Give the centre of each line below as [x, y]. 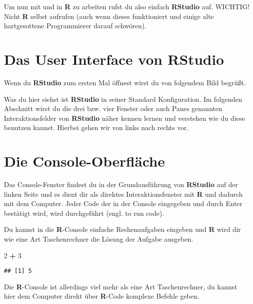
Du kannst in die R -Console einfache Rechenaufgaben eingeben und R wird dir [123, 229]
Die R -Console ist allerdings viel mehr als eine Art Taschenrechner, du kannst [121, 286]
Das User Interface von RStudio [114, 59]
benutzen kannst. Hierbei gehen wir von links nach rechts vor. [96, 127]
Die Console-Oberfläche [85, 161]
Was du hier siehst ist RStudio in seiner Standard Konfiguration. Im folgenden [123, 99]
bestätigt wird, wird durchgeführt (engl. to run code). [84, 213]
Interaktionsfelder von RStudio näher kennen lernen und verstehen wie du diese [125, 118]
